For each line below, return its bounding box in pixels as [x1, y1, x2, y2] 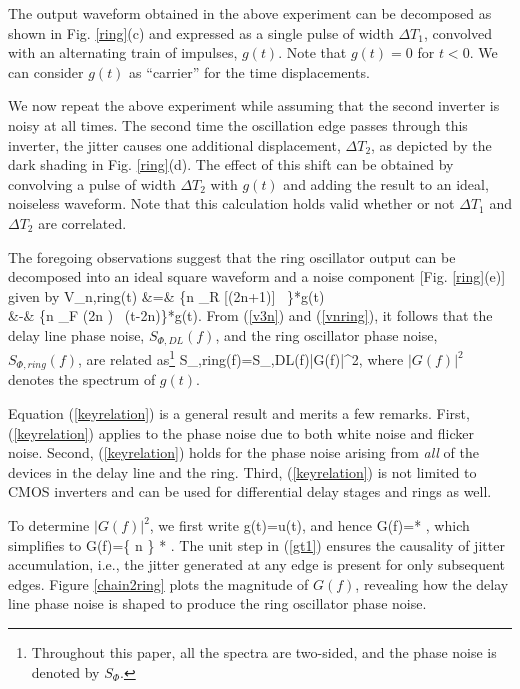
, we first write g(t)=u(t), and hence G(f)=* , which [149, 515, 470, 536]
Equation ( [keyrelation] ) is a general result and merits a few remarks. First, [8, 403, 470, 424]
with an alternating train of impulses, [8, 42, 238, 63]
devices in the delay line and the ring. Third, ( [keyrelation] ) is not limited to [8, 461, 477, 482]
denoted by [31, 661, 100, 682]
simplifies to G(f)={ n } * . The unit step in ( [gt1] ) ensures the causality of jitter [8, 534, 505, 555]
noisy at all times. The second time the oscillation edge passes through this [8, 114, 468, 135]
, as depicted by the [371, 134, 492, 155]
